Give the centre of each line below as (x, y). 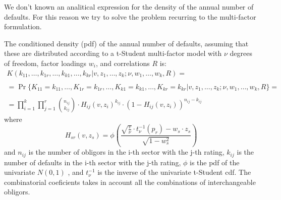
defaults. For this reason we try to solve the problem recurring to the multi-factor (130, 16)
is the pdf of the (214, 162)
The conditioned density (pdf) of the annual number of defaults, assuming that (126, 43)
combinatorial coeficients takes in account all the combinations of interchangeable (130, 182)
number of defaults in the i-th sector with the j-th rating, (93, 162)
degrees (241, 53)
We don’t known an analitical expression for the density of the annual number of (129, 7)
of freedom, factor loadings (45, 63)
